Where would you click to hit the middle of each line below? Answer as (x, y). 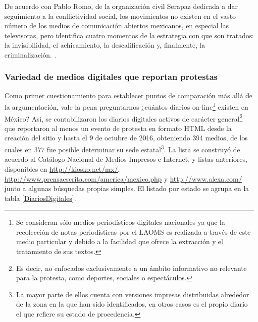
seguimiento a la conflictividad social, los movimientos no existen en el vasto (120, 16)
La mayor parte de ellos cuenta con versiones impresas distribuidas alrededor (132, 294)
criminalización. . (30, 54)
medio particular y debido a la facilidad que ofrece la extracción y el (120, 241)
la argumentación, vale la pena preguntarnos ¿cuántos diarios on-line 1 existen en (127, 106)
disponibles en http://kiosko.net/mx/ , (62, 168)
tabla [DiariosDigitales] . (40, 198)
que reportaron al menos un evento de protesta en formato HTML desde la (118, 128)
